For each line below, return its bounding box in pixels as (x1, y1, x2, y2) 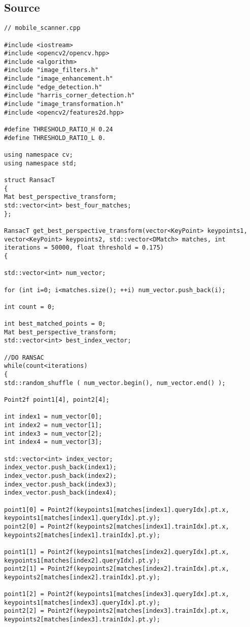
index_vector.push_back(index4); (4, 489, 117, 497)
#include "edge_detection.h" (4, 83, 102, 91)
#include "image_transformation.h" (4, 100, 124, 108)
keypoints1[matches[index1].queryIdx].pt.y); (4, 514, 160, 522)
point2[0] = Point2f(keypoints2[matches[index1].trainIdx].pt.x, (4, 522, 229, 530)
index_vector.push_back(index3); (4, 480, 117, 488)
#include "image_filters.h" (4, 66, 99, 74)
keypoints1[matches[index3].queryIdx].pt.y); (4, 599, 160, 606)
